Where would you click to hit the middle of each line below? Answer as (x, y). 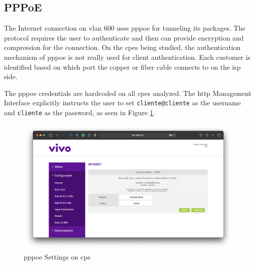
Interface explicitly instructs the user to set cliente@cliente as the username (123, 103)
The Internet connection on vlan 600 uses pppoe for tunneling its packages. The (125, 28)
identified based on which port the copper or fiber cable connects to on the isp (122, 66)
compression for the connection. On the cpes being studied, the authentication (122, 47)
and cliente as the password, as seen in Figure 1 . (80, 112)
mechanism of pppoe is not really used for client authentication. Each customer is (127, 57)
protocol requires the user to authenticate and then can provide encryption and (124, 37)
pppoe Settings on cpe (57, 257)
